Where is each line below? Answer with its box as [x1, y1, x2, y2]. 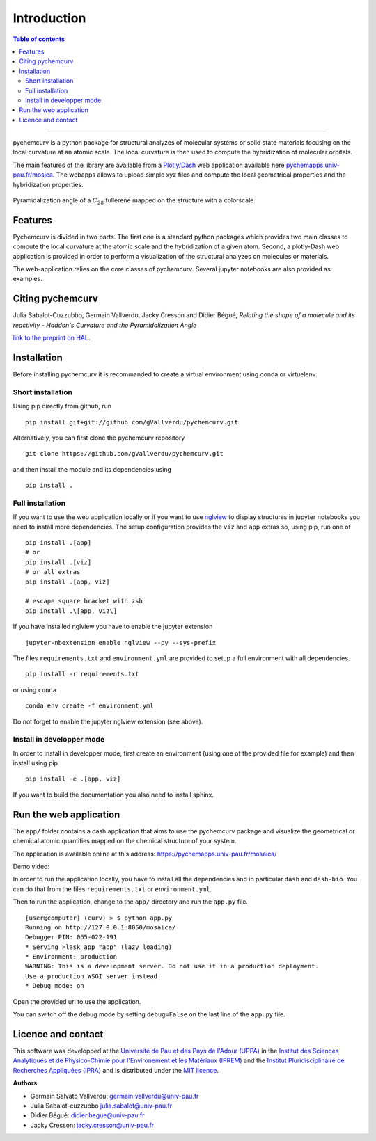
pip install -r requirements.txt [25, 670, 139, 678]
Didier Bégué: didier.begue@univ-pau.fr [30, 1111, 145, 1119]
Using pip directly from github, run [13, 402, 111, 410]
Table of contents [13, 35, 65, 43]
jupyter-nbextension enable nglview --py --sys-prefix [25, 639, 217, 646]
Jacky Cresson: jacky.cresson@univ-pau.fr [30, 1121, 155, 1129]
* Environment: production [25, 953, 118, 961]
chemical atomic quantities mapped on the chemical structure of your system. [13, 837, 237, 845]
